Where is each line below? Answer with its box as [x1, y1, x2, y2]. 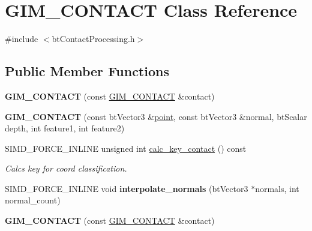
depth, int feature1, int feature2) [5, 122, 125, 134]
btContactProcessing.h [52, 32, 135, 45]
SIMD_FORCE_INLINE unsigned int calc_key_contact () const [5, 142, 247, 154]
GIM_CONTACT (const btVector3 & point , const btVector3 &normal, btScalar [5, 110, 307, 122]
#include [5, 32, 38, 45]
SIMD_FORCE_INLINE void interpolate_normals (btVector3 [5, 182, 248, 194]
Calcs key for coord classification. [5, 162, 127, 175]
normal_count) [5, 194, 61, 206]
